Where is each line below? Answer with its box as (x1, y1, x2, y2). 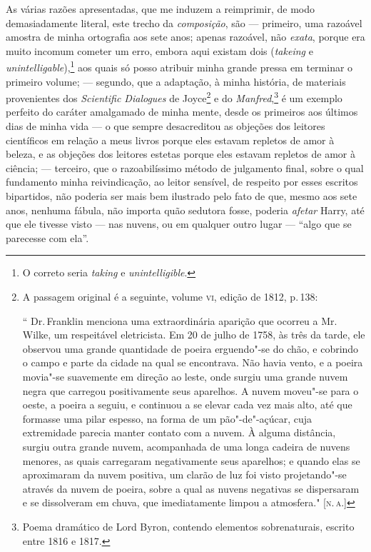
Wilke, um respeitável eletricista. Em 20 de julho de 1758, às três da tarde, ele (22, 327, 365, 342)
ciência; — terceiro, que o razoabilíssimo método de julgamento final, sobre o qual (6, 160, 364, 175)
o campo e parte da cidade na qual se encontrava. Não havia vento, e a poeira (22, 355, 363, 370)
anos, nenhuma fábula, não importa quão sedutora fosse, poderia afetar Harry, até (6, 202, 365, 217)
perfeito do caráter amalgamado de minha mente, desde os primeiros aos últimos (6, 104, 358, 119)
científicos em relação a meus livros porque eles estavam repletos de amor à (6, 132, 335, 147)
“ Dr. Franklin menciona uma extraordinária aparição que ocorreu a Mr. (22, 313, 337, 328)
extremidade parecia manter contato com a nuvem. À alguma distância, (22, 425, 336, 440)
